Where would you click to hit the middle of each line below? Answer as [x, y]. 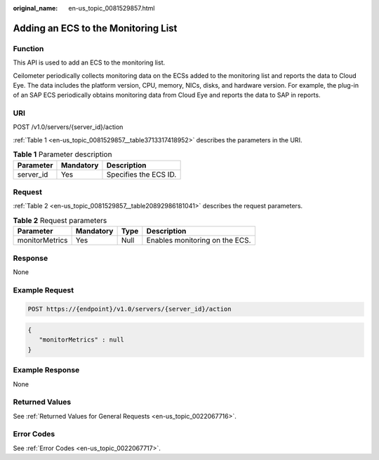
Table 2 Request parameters [60, 220]
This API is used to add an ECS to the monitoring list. [89, 62]
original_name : [35, 8]
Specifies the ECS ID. [141, 174]
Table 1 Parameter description [62, 154]
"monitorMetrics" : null [81, 340]
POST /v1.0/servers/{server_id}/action [68, 127]
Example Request [43, 290]
